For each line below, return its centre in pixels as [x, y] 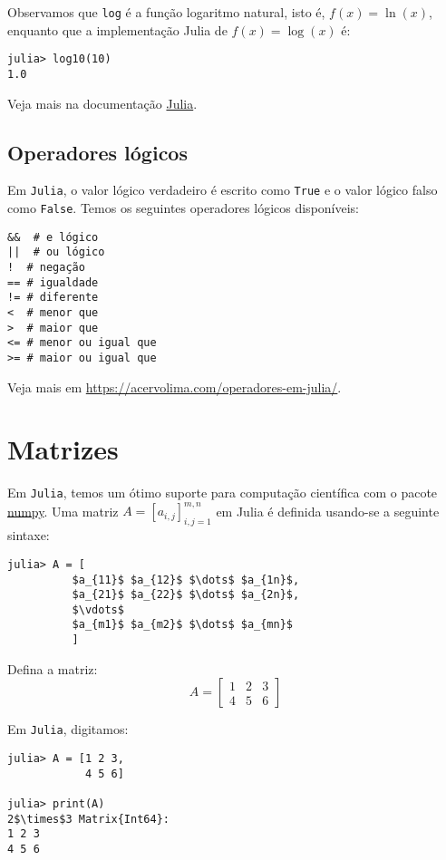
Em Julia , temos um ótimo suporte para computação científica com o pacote [223, 493]
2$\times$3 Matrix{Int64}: [88, 819]
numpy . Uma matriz [63, 511]
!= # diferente [53, 298]
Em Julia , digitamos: [68, 729]
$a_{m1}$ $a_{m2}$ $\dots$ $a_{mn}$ [182, 625]
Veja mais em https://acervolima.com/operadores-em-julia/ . [175, 387]
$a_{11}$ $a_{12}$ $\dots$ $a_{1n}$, [186, 580]
